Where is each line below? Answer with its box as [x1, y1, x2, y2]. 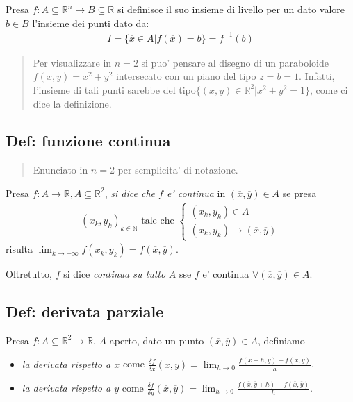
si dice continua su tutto [63, 267, 166, 281]
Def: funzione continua [6, 130, 171, 151]
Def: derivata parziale [6, 301, 164, 322]
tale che [141, 216, 174, 226]
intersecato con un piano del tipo [115, 69, 256, 83]
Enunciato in [33, 162, 88, 177]
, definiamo [258, 333, 305, 347]
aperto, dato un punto [109, 333, 204, 347]
